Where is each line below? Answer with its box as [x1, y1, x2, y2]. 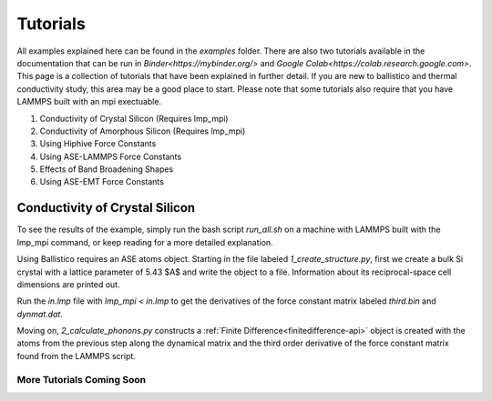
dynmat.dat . [16, 308, 64, 319]
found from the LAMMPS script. [16, 350, 137, 361]
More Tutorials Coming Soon [16, 373, 146, 386]
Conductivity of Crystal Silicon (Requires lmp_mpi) [39, 113, 229, 124]
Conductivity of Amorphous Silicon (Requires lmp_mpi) [39, 125, 246, 136]
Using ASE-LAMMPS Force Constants [39, 151, 182, 162]
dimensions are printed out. [16, 278, 120, 290]
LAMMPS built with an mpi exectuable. [16, 96, 162, 107]
